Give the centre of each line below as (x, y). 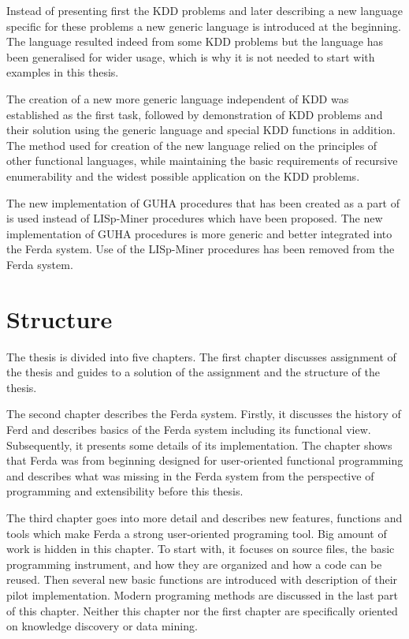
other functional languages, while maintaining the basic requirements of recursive (202, 161)
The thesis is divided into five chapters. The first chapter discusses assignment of (201, 356)
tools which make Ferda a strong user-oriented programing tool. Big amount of (197, 533)
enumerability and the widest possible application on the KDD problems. (183, 176)
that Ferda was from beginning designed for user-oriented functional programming (205, 460)
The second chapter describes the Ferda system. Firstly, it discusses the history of (204, 414)
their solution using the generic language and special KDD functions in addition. (201, 130)
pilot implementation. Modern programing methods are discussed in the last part (202, 594)
